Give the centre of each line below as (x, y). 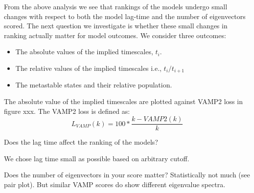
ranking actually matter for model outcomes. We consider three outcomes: (115, 35)
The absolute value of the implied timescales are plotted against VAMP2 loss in (123, 101)
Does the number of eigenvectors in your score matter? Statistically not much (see (127, 175)
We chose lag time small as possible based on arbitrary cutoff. (97, 158)
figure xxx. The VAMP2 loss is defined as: (67, 111)
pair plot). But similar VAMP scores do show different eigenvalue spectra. (115, 184)
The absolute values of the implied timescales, (84, 52)
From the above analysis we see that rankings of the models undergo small (116, 6)
